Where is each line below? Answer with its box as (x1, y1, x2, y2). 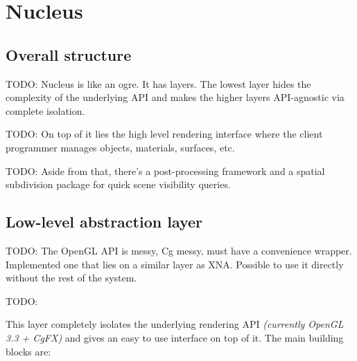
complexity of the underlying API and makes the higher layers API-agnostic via (6, 90, 345, 104)
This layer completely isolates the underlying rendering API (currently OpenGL (6, 317, 344, 331)
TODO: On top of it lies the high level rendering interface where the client (6, 127, 323, 141)
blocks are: (6, 344, 51, 358)
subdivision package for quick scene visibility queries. (6, 177, 231, 192)
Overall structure (6, 44, 132, 65)
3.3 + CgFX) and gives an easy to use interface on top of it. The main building (6, 330, 344, 344)
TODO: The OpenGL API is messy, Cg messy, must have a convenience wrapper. (6, 243, 352, 257)
